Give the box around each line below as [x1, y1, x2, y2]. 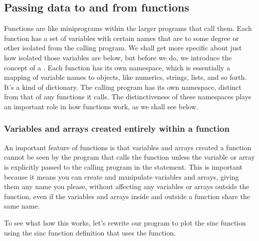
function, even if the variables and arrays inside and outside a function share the [4, 191, 250, 201]
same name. [4, 201, 40, 211]
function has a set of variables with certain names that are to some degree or [4, 32, 239, 43]
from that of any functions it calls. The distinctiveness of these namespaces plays [4, 91, 252, 102]
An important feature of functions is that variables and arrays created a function [4, 142, 252, 152]
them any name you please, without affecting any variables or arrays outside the [4, 181, 250, 192]
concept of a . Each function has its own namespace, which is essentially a [4, 62, 230, 72]
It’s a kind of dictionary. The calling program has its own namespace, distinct [4, 81, 242, 92]
